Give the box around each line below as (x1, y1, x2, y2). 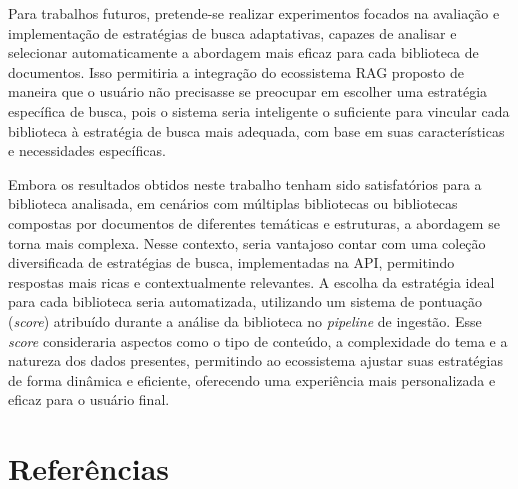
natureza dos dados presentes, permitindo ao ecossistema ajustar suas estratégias (8, 350, 503, 371)
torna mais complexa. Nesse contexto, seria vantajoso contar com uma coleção (8, 232, 486, 253)
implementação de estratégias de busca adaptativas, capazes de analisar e (8, 22, 457, 43)
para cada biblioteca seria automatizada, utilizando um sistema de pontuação (8, 291, 482, 312)
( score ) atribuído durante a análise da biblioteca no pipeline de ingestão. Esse (8, 310, 482, 331)
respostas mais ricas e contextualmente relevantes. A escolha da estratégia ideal (8, 271, 495, 292)
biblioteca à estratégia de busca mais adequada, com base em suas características (8, 120, 505, 141)
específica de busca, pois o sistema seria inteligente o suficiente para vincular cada (8, 100, 510, 121)
